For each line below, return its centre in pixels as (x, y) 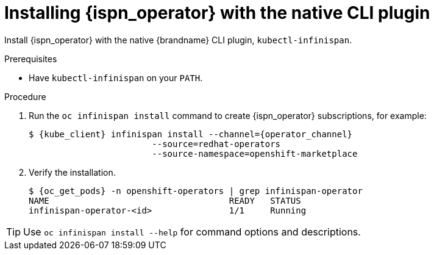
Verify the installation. (72, 172)
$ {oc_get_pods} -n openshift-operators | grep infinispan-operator (196, 191)
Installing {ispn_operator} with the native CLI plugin (217, 13)
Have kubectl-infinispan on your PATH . (116, 77)
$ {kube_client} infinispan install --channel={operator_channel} (191, 134)
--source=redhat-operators (216, 144)
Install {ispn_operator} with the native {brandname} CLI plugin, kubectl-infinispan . (178, 40)
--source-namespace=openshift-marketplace (255, 153)
